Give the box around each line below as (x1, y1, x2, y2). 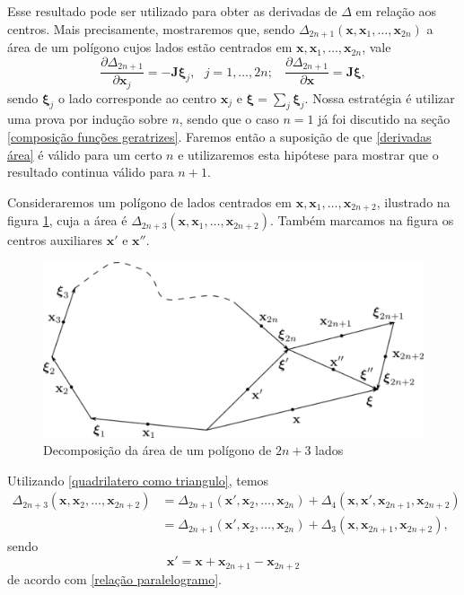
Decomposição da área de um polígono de (43, 441, 272, 459)
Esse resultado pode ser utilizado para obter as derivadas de (7, 2, 337, 20)
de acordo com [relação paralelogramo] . (7, 569, 222, 588)
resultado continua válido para (7, 162, 174, 181)
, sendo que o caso (179, 109, 279, 128)
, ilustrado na (376, 192, 451, 211)
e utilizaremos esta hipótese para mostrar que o (178, 144, 439, 163)
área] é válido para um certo (7, 144, 162, 163)
